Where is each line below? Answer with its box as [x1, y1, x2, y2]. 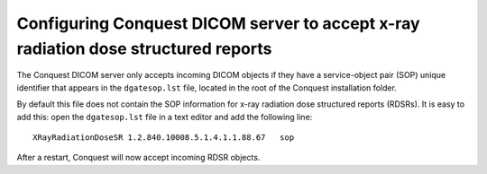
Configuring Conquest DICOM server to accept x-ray [16, 13, 420, 33]
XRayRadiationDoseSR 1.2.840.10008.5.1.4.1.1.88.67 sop [32, 132, 295, 143]
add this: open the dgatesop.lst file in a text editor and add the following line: [16, 111, 313, 122]
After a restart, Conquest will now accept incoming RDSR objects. [16, 152, 261, 163]
